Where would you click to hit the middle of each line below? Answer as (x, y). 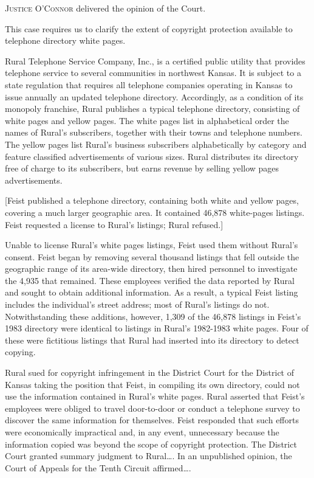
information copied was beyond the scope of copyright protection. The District (151, 444)
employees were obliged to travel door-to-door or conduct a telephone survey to (152, 408)
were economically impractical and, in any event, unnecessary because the (142, 432)
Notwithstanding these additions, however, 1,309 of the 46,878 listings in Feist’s (153, 316)
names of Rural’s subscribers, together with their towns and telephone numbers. (154, 132)
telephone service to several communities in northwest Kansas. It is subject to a (153, 73)
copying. (20, 352)
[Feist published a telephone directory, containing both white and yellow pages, (152, 200)
